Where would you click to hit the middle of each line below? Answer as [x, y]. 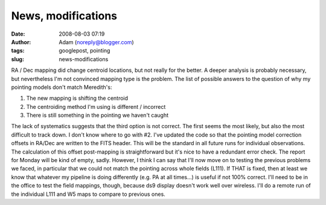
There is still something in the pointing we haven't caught [97, 116]
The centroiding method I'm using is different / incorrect [96, 106]
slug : [18, 59]
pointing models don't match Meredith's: [62, 87]
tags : [18, 51]
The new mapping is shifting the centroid [77, 98]
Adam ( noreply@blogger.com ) [96, 42]
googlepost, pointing [85, 51]
